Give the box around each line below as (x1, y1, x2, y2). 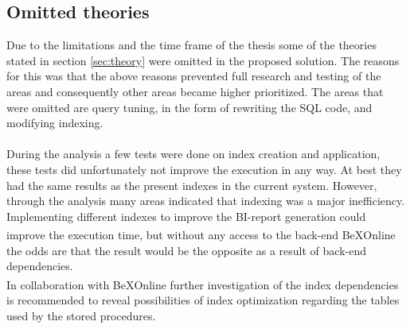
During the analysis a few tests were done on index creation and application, (6, 145, 381, 162)
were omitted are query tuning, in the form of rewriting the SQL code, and (6, 99, 373, 115)
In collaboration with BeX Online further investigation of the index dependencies (6, 276, 399, 292)
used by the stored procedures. (6, 307, 156, 323)
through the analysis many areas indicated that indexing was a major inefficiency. (6, 192, 405, 209)
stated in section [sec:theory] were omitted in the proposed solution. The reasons (6, 52, 400, 68)
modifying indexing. (6, 114, 103, 131)
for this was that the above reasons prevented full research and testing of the (6, 68, 381, 84)
